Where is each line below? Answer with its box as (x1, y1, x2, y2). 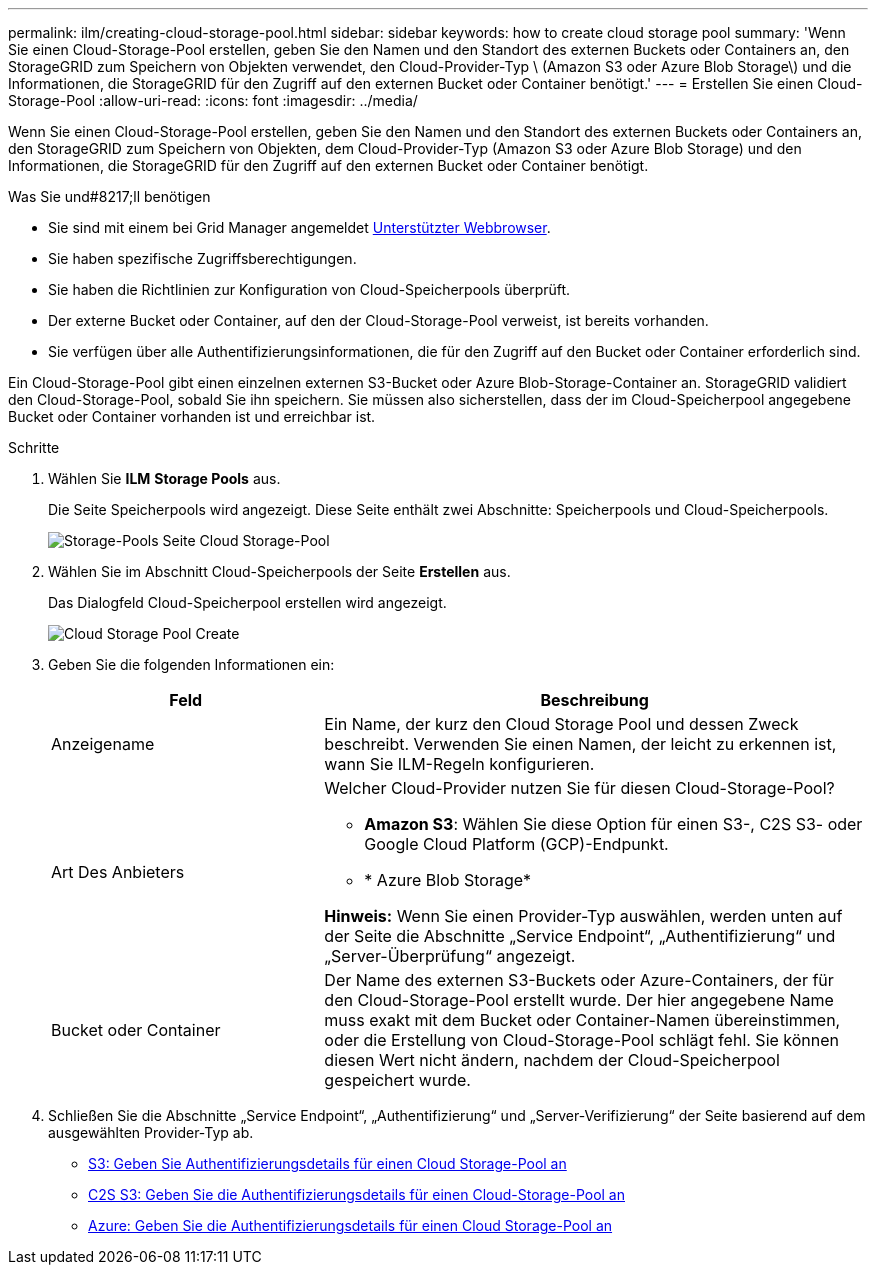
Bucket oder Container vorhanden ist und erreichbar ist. (8, 408, 376, 425)
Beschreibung (540, 690, 649, 710)
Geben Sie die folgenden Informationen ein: (48, 656, 335, 673)
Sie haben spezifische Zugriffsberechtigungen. (48, 250, 357, 267)
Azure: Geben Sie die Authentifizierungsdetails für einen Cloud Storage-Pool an (88, 1217, 613, 1234)
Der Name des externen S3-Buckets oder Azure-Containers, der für (324, 970, 834, 990)
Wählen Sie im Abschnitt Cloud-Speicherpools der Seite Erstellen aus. (48, 563, 511, 580)
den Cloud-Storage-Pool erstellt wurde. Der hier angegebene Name (324, 990, 834, 1010)
